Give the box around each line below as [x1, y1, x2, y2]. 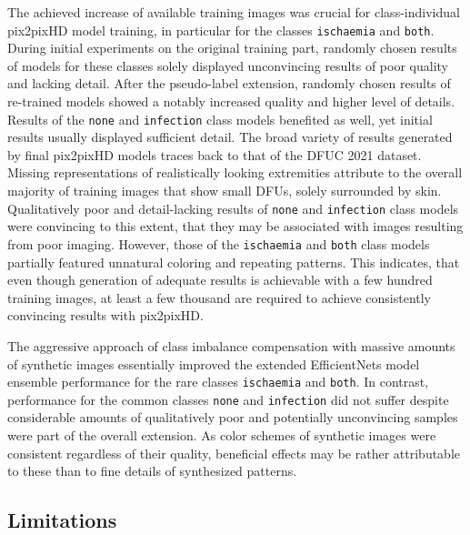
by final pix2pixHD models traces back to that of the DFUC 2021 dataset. [7, 145, 422, 164]
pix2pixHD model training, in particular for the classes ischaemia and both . [7, 20, 435, 39]
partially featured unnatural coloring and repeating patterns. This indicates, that [7, 252, 460, 271]
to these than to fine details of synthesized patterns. [7, 461, 297, 480]
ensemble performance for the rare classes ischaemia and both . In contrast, [7, 372, 429, 391]
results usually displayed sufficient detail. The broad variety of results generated [7, 127, 453, 146]
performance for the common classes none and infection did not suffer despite [7, 389, 449, 409]
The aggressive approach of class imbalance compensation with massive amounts [7, 336, 455, 355]
